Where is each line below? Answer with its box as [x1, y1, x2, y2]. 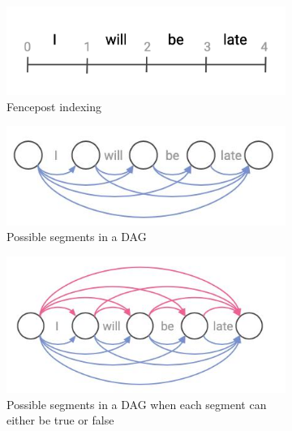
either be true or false [6, 412, 114, 429]
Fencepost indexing [6, 97, 101, 114]
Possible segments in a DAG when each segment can [6, 395, 267, 412]
